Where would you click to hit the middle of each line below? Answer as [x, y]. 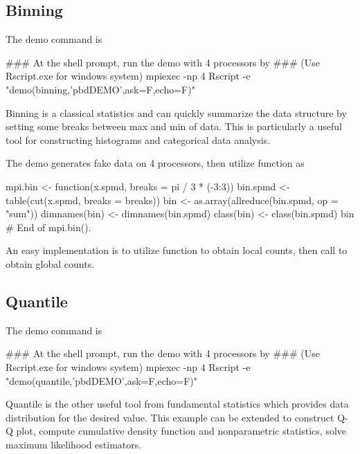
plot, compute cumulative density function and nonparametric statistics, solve [181, 431]
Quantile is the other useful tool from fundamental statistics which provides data [177, 404]
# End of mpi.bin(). [48, 227]
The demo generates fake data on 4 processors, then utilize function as [155, 163]
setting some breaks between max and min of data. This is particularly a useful [174, 126]
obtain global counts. [50, 263]
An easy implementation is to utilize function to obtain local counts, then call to [177, 250]
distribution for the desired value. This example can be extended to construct [170, 417]
